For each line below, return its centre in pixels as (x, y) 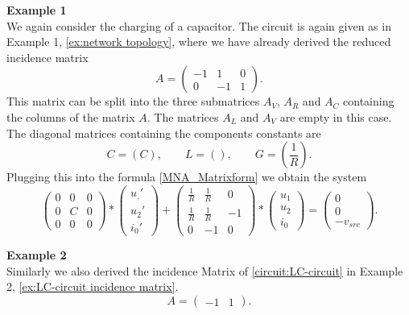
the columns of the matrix (71, 116)
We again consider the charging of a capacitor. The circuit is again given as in (199, 25)
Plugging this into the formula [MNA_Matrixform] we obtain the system (187, 177)
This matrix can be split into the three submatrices (133, 101)
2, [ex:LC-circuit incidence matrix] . (93, 286)
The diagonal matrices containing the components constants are (164, 133)
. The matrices (183, 116)
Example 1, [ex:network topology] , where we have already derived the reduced (199, 41)
